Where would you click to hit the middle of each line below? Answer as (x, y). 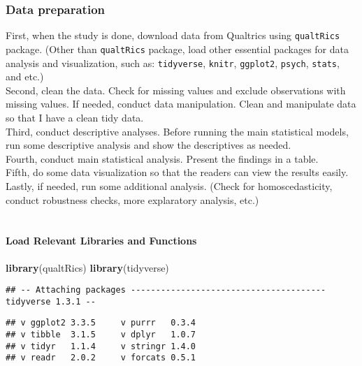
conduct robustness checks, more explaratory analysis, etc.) (132, 199)
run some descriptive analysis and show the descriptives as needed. (149, 145)
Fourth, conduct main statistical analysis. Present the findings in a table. (162, 158)
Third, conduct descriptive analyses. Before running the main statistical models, (177, 131)
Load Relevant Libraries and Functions (101, 241)
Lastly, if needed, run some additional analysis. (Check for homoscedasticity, (169, 185)
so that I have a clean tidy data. (75, 117)
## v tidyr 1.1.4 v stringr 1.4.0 (101, 346)
